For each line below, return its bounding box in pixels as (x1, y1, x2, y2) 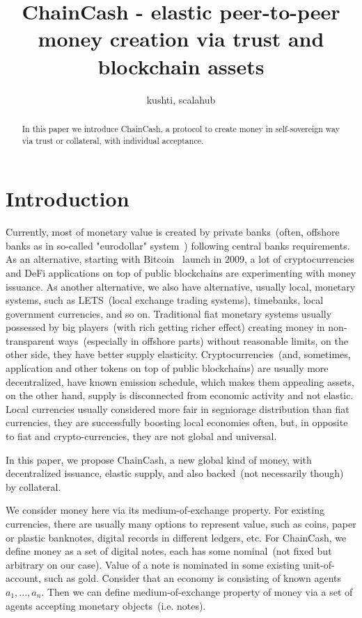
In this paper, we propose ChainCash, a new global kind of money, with (6, 452, 312, 466)
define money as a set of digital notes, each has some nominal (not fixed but (6, 544, 332, 558)
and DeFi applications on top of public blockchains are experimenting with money (6, 265, 356, 279)
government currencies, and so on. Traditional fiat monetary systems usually (6, 306, 332, 320)
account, (6, 571, 41, 585)
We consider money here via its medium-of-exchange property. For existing (6, 503, 324, 517)
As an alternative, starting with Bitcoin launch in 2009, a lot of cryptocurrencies (6, 252, 354, 266)
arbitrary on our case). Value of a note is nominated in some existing (6, 557, 300, 571)
